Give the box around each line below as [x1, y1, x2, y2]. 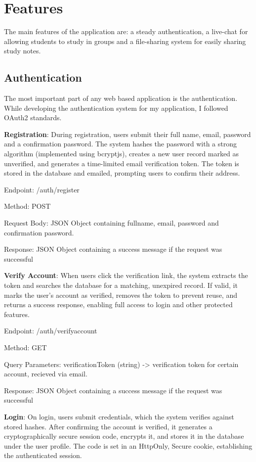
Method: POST [4, 201, 51, 211]
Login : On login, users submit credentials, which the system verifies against [4, 411, 234, 421]
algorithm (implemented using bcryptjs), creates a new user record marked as [4, 148, 239, 159]
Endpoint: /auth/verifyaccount [4, 325, 97, 336]
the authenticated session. [4, 450, 82, 461]
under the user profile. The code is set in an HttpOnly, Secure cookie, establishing [4, 440, 253, 451]
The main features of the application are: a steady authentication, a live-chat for [4, 26, 248, 37]
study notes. [4, 46, 41, 56]
